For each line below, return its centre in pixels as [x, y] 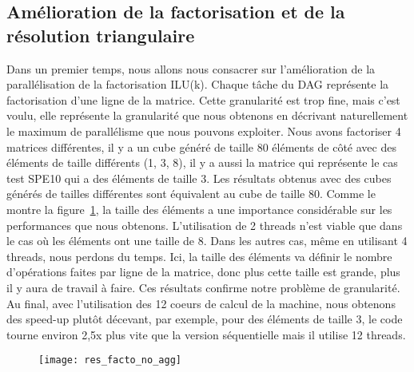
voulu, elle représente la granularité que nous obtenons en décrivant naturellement [207, 115]
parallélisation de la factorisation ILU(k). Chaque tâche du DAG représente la [198, 84]
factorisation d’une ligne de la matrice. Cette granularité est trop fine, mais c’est [203, 99]
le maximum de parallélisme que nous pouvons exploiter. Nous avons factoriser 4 [204, 131]
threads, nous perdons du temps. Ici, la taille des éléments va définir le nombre [199, 256]
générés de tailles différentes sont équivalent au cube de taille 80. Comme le [191, 194]
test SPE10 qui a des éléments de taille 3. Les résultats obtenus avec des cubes [199, 178]
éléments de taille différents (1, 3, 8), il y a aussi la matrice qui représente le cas [202, 162]
